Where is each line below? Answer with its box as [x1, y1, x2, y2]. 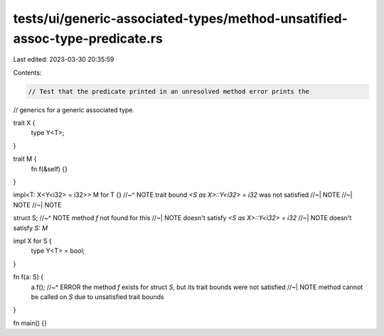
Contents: [13, 68, 42, 77]
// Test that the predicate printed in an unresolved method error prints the [28, 87, 309, 95]
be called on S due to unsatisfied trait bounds [31, 292, 164, 301]
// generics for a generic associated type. [13, 105, 135, 114]
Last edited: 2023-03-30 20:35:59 [13, 55, 114, 64]
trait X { [13, 119, 36, 127]
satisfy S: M [13, 224, 48, 232]
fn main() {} [13, 318, 48, 327]
